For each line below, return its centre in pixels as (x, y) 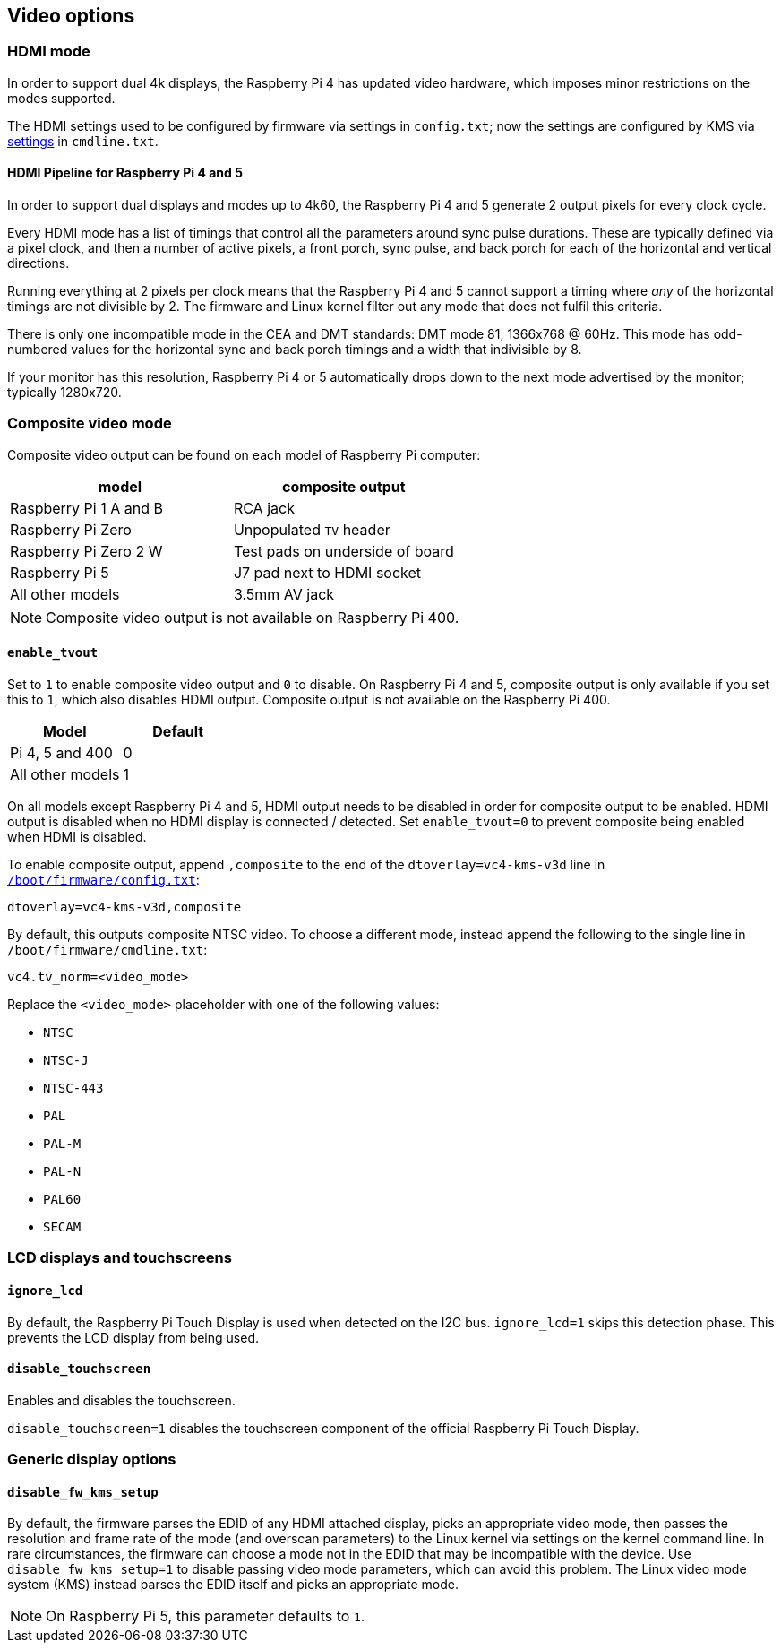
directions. (39, 263)
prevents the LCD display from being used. (133, 1337)
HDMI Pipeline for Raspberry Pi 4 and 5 (125, 173)
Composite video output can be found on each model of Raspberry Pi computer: (244, 454)
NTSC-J (66, 1060)
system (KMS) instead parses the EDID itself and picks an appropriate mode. (233, 1585)
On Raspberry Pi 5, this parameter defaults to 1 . (206, 1616)
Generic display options (92, 1460)
